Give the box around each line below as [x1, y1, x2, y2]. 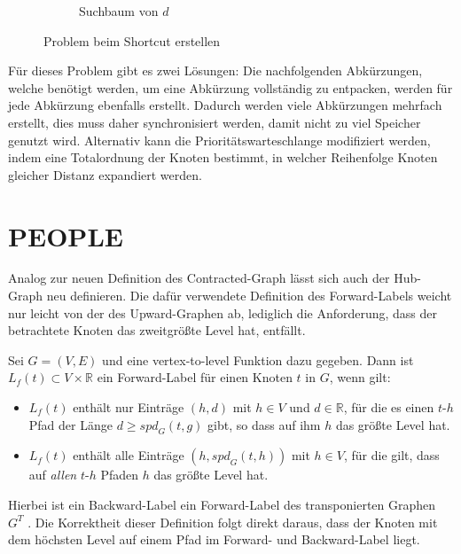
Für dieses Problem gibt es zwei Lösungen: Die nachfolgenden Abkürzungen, [8, 61, 423, 80]
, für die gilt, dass [343, 446, 440, 464]
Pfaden [100, 465, 138, 484]
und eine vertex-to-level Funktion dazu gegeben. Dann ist [102, 350, 414, 369]
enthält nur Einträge [73, 398, 184, 417]
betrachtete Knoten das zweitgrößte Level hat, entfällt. [8, 321, 306, 339]
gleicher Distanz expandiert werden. [8, 165, 202, 183]
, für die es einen [343, 398, 434, 417]
